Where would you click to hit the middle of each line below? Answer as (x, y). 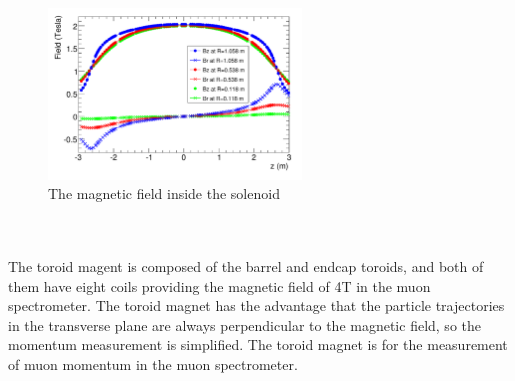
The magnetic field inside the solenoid (164, 193)
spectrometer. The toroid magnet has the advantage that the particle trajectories (256, 305)
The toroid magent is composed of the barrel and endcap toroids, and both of (246, 266)
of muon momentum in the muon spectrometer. (153, 364)
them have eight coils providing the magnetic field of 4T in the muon (219, 285)
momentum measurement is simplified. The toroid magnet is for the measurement (258, 344)
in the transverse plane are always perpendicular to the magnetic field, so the (244, 324)
